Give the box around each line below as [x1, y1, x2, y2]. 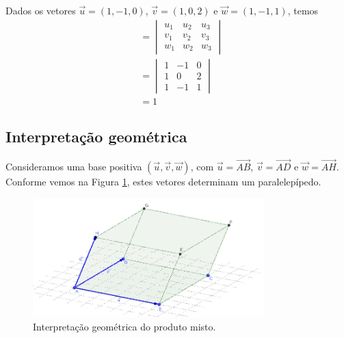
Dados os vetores [5, 3, 76, 17]
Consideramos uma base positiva [5, 159, 142, 174]
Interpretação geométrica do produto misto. [33, 319, 216, 333]
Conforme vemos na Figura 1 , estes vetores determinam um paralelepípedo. [5, 174, 321, 189]
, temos [287, 3, 319, 17]
